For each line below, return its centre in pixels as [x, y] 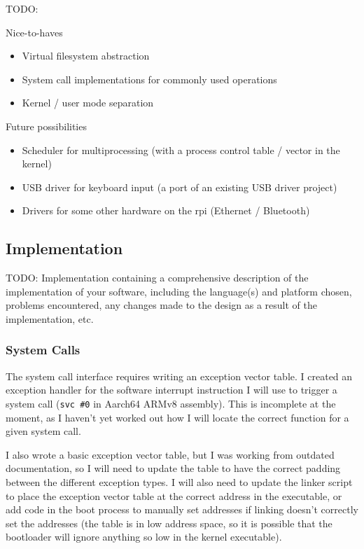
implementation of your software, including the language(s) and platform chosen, [179, 291]
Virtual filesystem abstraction [86, 56]
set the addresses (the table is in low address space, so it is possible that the [169, 523]
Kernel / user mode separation [88, 103]
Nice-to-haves [34, 32]
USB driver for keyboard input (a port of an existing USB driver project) [180, 187]
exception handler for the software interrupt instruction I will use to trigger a [171, 390]
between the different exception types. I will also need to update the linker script [179, 481]
